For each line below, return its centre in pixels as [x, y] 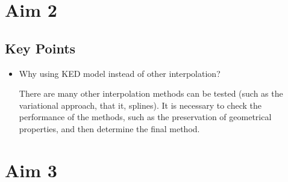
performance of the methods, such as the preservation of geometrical [145, 117]
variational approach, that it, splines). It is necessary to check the [140, 105]
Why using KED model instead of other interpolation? [120, 73]
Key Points [40, 48]
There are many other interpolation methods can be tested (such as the [151, 93]
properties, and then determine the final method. [109, 128]
